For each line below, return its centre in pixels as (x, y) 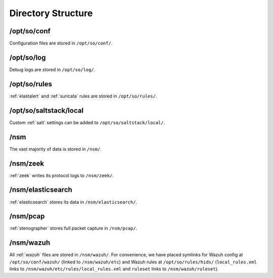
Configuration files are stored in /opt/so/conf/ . (61, 43)
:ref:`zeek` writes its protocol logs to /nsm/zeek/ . (61, 175)
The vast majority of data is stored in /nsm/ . (56, 149)
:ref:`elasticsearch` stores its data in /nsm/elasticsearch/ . (73, 202)
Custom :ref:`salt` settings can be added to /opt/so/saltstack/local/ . (87, 122)
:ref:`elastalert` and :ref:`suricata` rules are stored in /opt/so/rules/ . (83, 96)
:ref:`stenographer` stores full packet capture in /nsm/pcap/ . (73, 228)
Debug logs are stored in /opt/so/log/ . (52, 69)
